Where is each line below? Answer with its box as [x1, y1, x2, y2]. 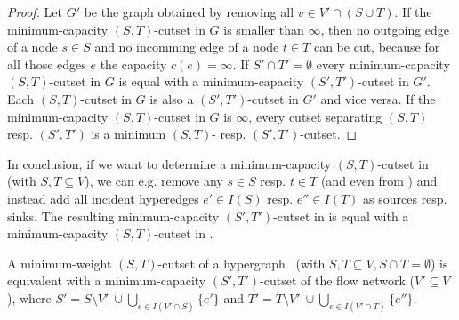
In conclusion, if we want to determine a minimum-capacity [7, 154, 332, 172]
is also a [149, 89, 194, 108]
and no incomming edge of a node [94, 37, 279, 56]
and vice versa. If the [320, 89, 436, 108]
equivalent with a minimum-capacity [7, 271, 206, 290]
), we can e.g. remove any [85, 172, 223, 190]
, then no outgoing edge [320, 20, 450, 38]
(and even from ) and [320, 172, 438, 190]
